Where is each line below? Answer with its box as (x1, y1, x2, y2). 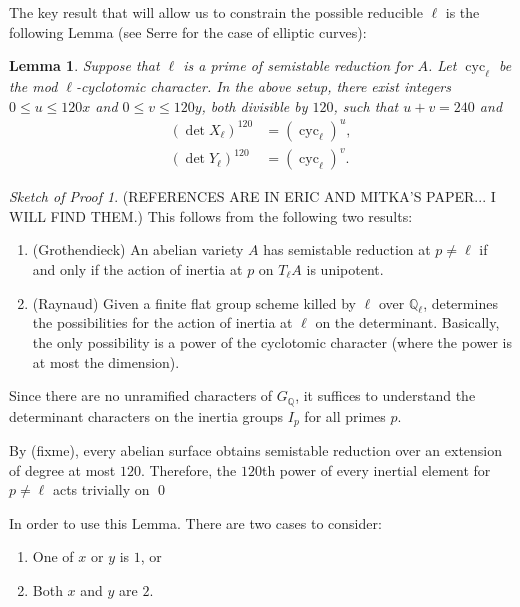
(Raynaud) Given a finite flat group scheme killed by (32, 292, 356, 313)
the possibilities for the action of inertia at (32, 312, 293, 333)
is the (445, 2, 480, 22)
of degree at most (9, 459, 116, 480)
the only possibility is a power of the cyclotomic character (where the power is (32, 332, 512, 352)
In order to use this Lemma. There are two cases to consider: (9, 512, 382, 533)
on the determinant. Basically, (315, 312, 500, 333)
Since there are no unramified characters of (9, 385, 273, 406)
